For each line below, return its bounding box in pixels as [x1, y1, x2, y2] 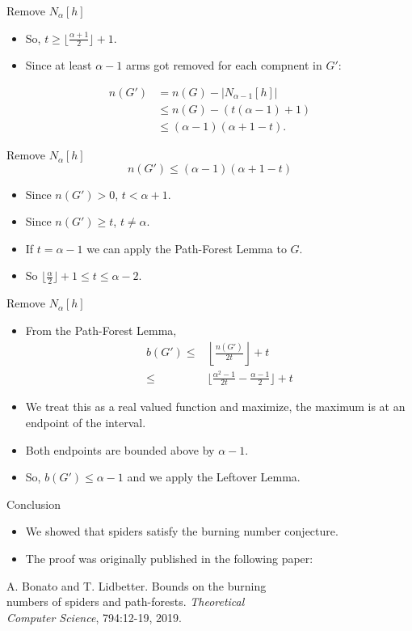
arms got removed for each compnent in [125, 57, 322, 74]
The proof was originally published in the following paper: [25, 550, 313, 567]
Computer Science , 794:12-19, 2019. [6, 608, 182, 625]
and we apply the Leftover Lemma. [127, 468, 301, 485]
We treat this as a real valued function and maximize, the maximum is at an [25, 398, 406, 415]
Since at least [25, 57, 92, 74]
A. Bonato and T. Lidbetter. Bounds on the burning [6, 577, 267, 594]
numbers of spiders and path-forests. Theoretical [6, 593, 245, 610]
